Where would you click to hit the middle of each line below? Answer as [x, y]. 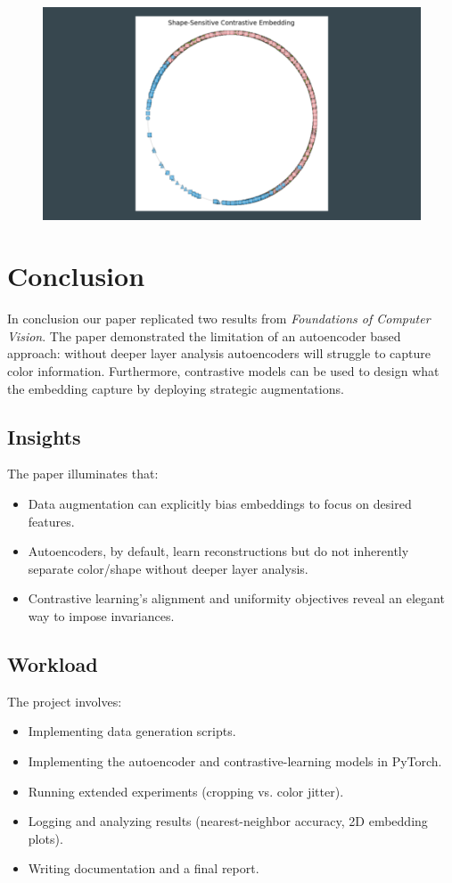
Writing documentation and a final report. [144, 868]
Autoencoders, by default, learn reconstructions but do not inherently [218, 551]
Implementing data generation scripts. [132, 731]
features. [51, 521]
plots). [45, 838]
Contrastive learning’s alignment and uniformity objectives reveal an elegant [236, 598]
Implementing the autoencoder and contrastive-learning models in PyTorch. [235, 760]
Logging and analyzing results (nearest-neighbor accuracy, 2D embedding [228, 821]
